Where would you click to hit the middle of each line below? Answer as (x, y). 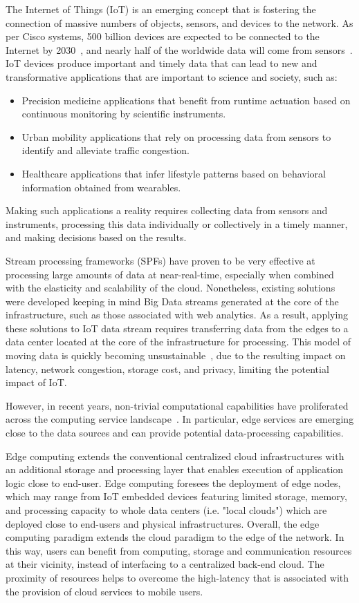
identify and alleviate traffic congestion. (105, 150)
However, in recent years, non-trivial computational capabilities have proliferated (177, 405)
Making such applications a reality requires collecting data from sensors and (167, 210)
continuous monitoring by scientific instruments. (124, 114)
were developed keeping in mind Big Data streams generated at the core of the (172, 301)
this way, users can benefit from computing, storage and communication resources (179, 550)
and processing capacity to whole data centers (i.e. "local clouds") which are (166, 510)
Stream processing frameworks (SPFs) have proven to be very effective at (160, 260)
